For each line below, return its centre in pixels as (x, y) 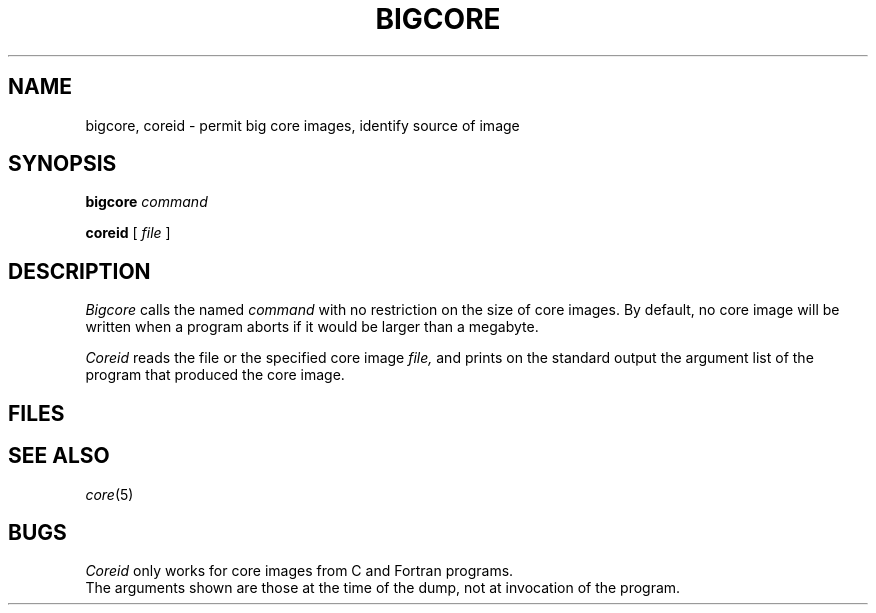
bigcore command (146, 202)
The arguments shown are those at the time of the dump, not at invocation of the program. (383, 588)
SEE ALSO (59, 456)
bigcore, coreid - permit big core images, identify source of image (302, 125)
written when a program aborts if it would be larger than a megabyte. (312, 327)
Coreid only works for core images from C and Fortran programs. (299, 571)
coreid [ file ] (128, 233)
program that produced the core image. (215, 375)
